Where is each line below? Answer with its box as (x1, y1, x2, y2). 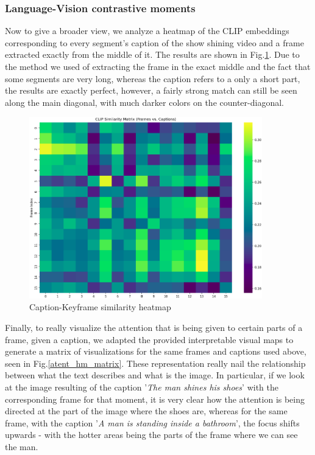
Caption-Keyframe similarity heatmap (29, 300, 171, 313)
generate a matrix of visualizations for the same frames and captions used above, (5, 345, 306, 358)
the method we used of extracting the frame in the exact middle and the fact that (5, 60, 311, 72)
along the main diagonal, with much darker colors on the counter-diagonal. (5, 96, 284, 108)
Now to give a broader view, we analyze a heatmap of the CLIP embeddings (5, 24, 289, 37)
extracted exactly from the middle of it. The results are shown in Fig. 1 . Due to (5, 48, 300, 61)
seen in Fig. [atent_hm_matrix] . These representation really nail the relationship (5, 356, 306, 369)
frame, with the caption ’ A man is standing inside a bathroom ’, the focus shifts (5, 416, 300, 429)
